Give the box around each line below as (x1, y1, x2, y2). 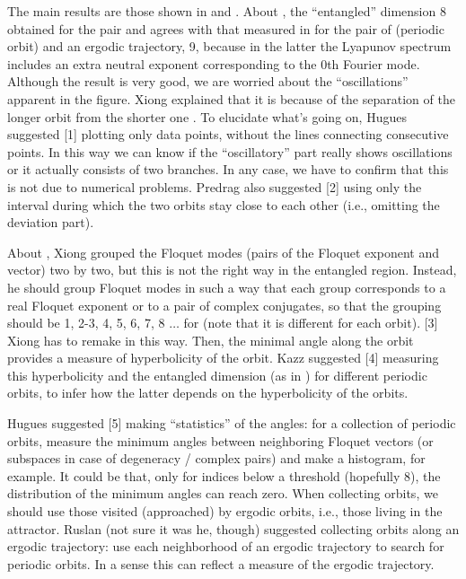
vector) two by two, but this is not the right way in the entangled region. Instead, (7, 260, 457, 279)
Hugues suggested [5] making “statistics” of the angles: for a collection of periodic (7, 414, 456, 433)
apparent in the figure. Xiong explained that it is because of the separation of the (7, 89, 455, 108)
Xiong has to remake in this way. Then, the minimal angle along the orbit (7, 330, 414, 349)
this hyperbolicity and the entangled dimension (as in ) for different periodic (7, 365, 427, 384)
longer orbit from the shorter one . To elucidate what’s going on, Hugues (7, 107, 407, 126)
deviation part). (7, 213, 94, 232)
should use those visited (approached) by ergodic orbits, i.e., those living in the (7, 502, 443, 521)
